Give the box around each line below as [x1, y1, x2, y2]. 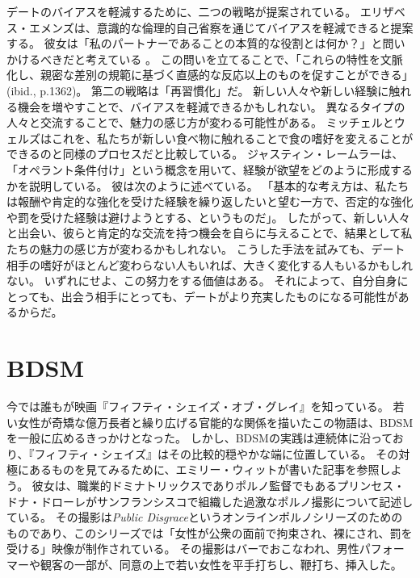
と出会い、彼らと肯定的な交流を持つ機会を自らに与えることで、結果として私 [6, 224, 413, 241]
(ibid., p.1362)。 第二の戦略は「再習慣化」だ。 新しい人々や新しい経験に [6, 82, 389, 98]
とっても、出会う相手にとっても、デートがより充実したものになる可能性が [6, 287, 398, 304]
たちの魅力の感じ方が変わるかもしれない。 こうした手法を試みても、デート [6, 240, 405, 257]
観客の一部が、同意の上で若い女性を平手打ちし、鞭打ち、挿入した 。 [40, 555, 402, 572]
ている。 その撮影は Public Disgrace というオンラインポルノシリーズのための [6, 509, 403, 526]
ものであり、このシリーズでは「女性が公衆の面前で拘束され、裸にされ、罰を [6, 524, 413, 541]
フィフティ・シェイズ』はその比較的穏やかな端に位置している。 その [34, 445, 399, 462]
